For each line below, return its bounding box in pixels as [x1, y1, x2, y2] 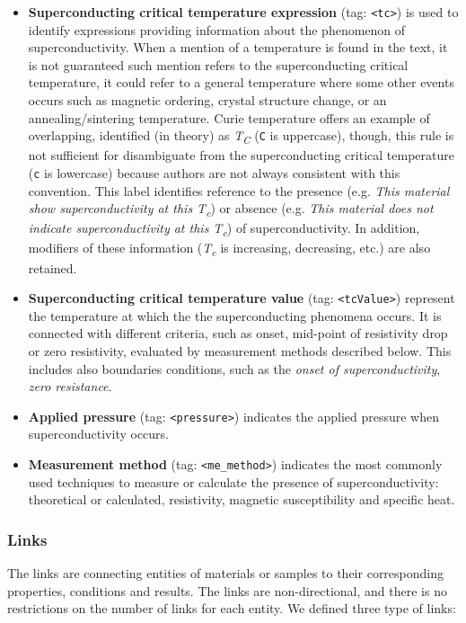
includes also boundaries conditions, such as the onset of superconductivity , [28, 359, 441, 378]
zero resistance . [28, 377, 112, 396]
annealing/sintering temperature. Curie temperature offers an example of [28, 108, 430, 127]
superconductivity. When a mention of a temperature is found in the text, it [28, 38, 448, 57]
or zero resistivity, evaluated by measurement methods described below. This [28, 342, 452, 360]
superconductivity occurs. [28, 424, 169, 443]
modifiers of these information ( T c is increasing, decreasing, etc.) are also [28, 238, 431, 260]
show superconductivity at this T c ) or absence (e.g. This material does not [28, 199, 434, 219]
